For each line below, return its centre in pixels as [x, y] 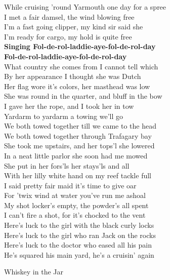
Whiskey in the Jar [34, 272]
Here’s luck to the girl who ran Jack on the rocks [80, 235]
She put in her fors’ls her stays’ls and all [67, 165]
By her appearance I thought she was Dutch [73, 76]
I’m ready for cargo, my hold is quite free [68, 36]
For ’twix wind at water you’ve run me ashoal [75, 195]
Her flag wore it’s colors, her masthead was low [77, 86]
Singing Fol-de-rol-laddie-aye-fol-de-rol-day [80, 46]
